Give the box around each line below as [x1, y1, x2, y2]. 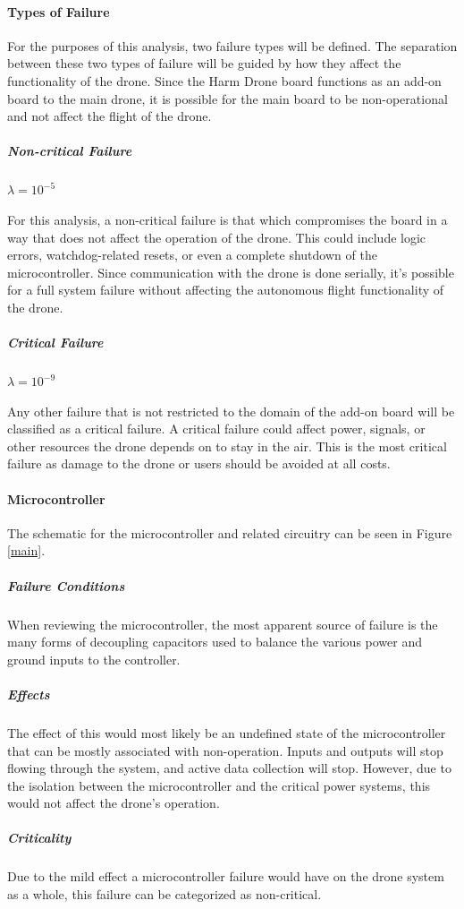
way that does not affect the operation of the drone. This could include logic [7, 227, 426, 246]
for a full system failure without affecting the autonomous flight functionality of [7, 280, 444, 299]
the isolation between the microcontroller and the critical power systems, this [7, 776, 431, 794]
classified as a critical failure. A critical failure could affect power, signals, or [7, 419, 426, 438]
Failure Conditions [7, 576, 125, 595]
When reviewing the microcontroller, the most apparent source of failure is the [7, 614, 438, 633]
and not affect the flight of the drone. [7, 107, 212, 125]
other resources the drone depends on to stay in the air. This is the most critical [7, 436, 447, 455]
